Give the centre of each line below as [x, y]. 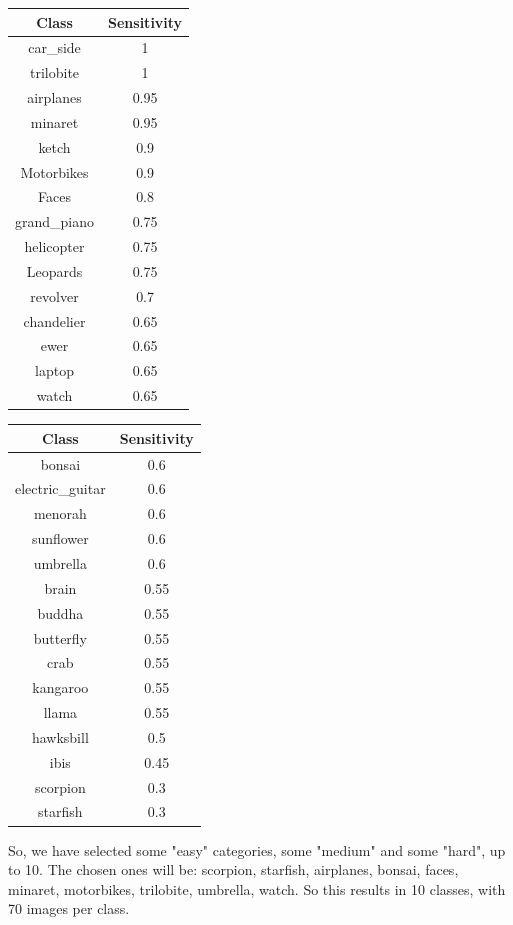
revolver [54, 295]
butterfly [60, 637]
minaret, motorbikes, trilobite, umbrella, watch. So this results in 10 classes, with [257, 888]
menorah [60, 513]
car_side [54, 47]
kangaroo [60, 687]
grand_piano [55, 221]
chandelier [54, 320]
